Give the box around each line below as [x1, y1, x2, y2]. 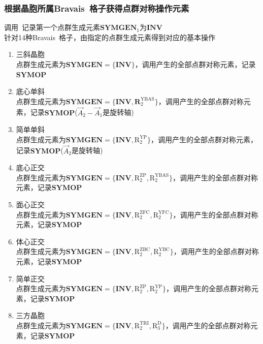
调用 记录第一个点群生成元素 [4, 22, 100, 33]
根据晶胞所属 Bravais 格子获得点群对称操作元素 [4, 2, 189, 14]
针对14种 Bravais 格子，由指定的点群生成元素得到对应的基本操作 [4, 32, 216, 42]
